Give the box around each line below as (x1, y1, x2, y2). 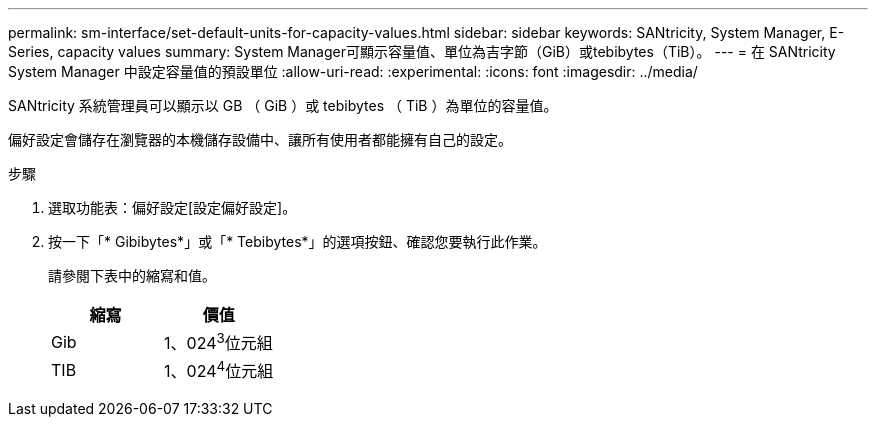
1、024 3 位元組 (164, 330, 273, 354)
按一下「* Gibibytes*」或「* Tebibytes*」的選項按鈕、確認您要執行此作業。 (48, 233, 547, 250)
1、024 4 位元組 (164, 358, 274, 382)
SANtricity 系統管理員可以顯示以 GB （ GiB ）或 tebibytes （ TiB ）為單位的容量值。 (8, 97, 558, 114)
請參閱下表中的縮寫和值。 (48, 267, 216, 284)
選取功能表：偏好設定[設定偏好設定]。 (48, 199, 297, 216)
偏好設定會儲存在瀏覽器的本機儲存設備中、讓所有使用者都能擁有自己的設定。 (8, 131, 512, 148)
